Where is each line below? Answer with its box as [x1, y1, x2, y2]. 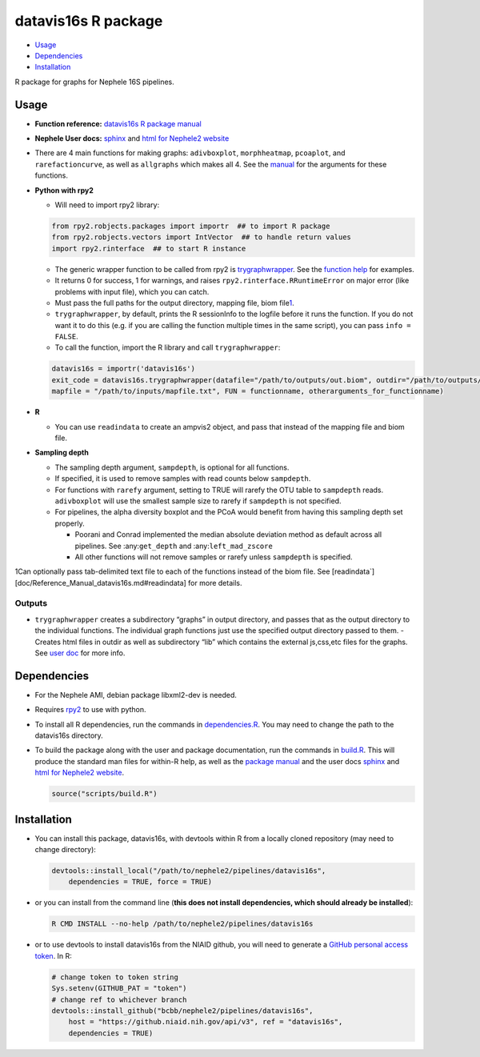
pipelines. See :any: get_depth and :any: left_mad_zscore [74, 541, 274, 551]
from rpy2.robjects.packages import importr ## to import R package [51, 221, 330, 230]
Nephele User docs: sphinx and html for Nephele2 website [34, 134, 230, 143]
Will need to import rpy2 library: [54, 200, 160, 210]
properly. [54, 518, 85, 528]
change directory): [34, 845, 96, 855]
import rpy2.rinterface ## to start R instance [51, 244, 246, 253]
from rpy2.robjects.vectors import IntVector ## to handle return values [51, 233, 352, 242]
